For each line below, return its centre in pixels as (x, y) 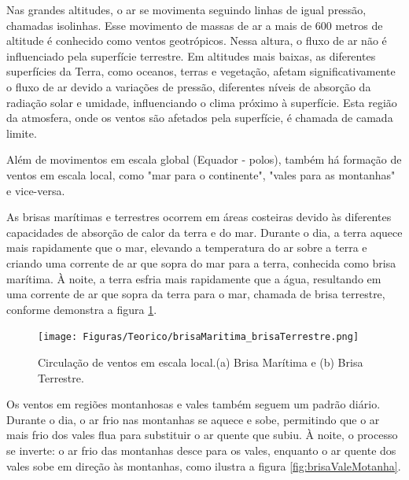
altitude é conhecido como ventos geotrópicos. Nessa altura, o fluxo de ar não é (197, 41)
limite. (22, 133)
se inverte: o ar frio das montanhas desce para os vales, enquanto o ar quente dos (201, 450)
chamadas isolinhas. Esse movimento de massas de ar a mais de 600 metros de (195, 25)
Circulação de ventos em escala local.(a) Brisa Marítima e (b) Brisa (201, 362)
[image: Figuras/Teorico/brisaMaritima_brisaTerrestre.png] (199, 337)
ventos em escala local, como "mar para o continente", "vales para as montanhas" (201, 174)
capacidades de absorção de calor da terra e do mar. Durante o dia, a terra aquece (204, 232)
